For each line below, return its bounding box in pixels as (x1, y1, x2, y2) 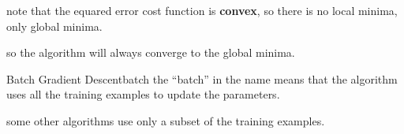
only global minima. (6, 17, 103, 34)
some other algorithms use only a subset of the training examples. (6, 112, 325, 128)
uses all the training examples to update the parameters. (6, 86, 280, 102)
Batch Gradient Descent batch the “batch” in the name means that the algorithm (6, 70, 398, 87)
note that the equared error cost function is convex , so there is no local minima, (6, 2, 398, 18)
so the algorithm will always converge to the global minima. (6, 44, 295, 61)
